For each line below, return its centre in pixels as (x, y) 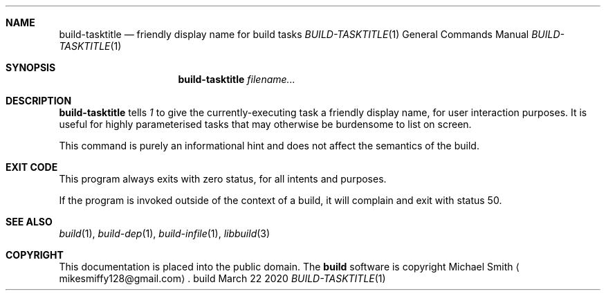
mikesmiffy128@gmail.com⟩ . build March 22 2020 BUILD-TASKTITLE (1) (222, 278)
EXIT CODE (32, 167)
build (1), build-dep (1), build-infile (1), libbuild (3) (165, 233)
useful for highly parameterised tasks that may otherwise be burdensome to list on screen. (265, 124)
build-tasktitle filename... (237, 79)
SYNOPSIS (31, 67)
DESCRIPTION (39, 101)
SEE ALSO (29, 222)
